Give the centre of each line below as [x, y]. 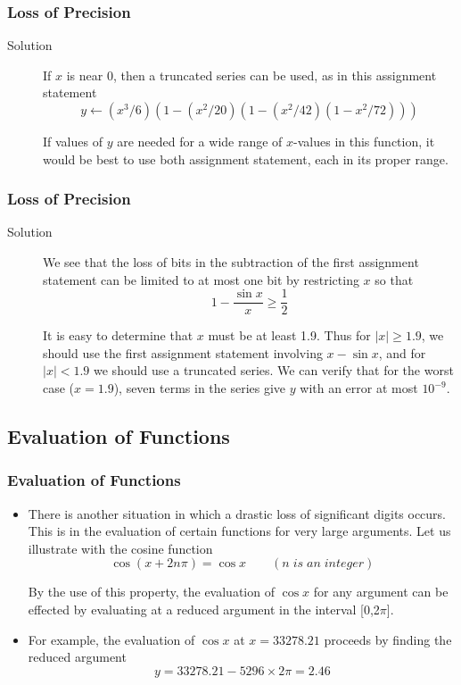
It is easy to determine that [118, 335]
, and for [402, 352]
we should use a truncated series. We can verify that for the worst [274, 370]
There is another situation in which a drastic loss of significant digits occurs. [237, 513]
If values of [73, 141]
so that [394, 279]
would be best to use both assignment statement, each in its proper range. [246, 159]
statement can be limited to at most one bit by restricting [201, 279]
